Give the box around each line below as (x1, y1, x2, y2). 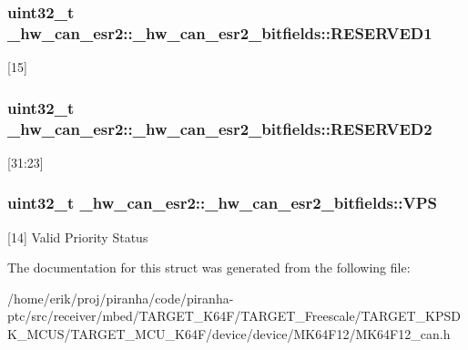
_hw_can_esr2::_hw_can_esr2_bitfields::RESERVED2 (7, 117, 432, 139)
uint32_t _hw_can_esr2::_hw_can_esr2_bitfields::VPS (7, 191, 437, 214)
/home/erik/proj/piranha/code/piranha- (7, 288, 234, 307)
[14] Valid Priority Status (7, 227, 148, 246)
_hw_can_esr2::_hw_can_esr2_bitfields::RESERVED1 (7, 21, 432, 44)
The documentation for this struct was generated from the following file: (7, 258, 411, 277)
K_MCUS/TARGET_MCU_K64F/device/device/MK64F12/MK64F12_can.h (7, 324, 451, 344)
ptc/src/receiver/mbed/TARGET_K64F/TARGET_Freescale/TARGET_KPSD (7, 306, 461, 325)
